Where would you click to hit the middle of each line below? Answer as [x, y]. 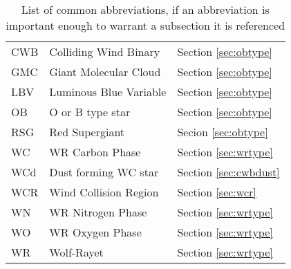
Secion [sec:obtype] [223, 132]
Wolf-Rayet [76, 252]
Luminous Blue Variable [108, 92]
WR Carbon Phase [95, 152]
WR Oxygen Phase [95, 232]
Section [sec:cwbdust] [228, 172]
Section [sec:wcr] [217, 192]
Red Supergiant [87, 132]
